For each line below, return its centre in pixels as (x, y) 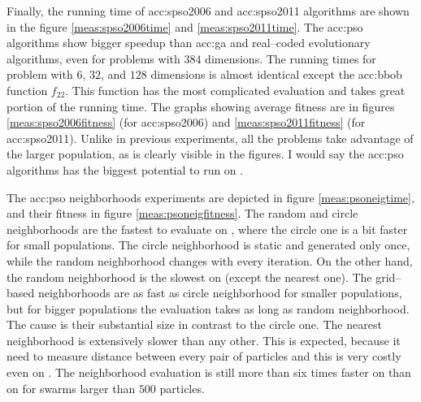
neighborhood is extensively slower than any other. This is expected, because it (204, 340)
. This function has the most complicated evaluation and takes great (235, 90)
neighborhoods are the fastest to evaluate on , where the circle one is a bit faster (207, 229)
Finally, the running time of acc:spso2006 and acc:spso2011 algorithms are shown (208, 11)
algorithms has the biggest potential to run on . (125, 169)
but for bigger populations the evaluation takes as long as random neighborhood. (208, 308)
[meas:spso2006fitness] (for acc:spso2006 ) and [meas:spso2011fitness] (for (186, 122)
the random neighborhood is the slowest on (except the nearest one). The (189, 277)
